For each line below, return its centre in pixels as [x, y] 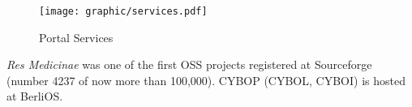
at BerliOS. [35, 96]
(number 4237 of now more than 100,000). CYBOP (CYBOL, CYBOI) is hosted [206, 80]
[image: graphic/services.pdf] [123, 11]
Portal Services [76, 37]
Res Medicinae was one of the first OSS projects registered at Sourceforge [189, 64]
